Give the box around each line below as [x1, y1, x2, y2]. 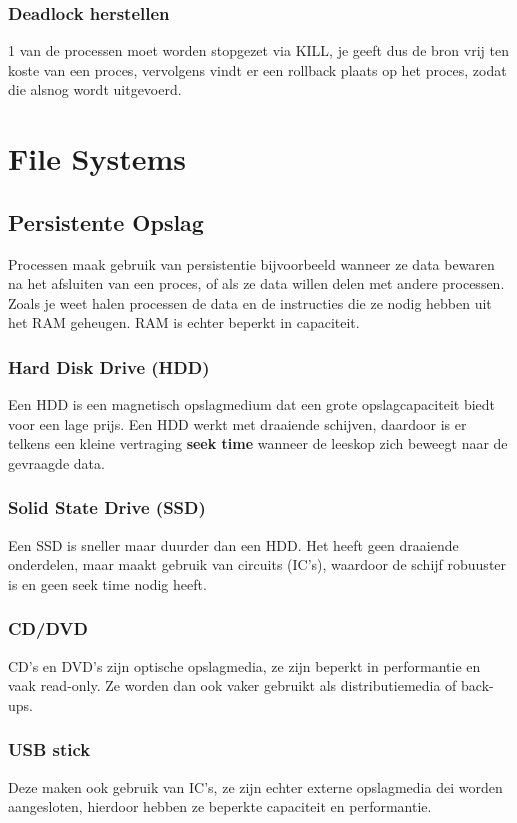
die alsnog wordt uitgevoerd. [8, 79, 182, 100]
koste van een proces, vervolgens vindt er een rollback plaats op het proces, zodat [8, 59, 507, 80]
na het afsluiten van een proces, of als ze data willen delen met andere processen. [8, 273, 505, 294]
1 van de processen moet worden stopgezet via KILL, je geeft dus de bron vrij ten [8, 40, 509, 61]
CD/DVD [8, 616, 88, 641]
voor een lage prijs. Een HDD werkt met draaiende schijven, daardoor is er [8, 413, 467, 434]
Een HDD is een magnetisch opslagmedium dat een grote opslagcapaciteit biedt [8, 394, 496, 415]
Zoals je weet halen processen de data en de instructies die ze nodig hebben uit [8, 292, 492, 313]
